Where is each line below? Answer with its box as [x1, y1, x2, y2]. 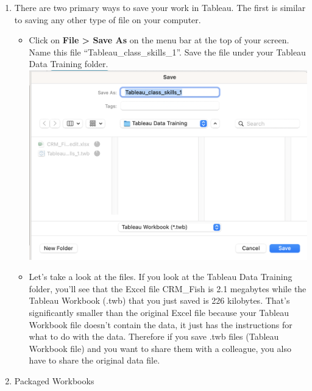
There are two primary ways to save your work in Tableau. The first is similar [14, 1, 306, 13]
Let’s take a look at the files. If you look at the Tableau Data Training [29, 270, 292, 283]
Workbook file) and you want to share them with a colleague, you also [29, 342, 291, 354]
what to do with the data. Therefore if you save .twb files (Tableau [29, 330, 279, 343]
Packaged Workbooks [14, 374, 94, 387]
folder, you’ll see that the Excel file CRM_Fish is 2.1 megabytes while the [29, 282, 307, 295]
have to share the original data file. [29, 354, 160, 367]
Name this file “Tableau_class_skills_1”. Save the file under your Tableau [29, 45, 306, 58]
